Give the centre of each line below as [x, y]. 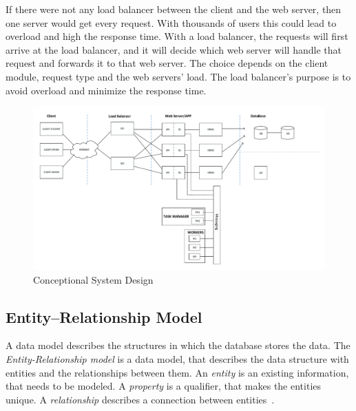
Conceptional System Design [93, 279]
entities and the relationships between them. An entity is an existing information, [177, 372]
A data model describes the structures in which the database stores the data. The [178, 345]
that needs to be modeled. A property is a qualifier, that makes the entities [164, 386]
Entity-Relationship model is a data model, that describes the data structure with [177, 358]
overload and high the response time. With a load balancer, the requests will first [177, 36]
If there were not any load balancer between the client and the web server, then [174, 9]
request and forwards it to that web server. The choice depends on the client [167, 63]
